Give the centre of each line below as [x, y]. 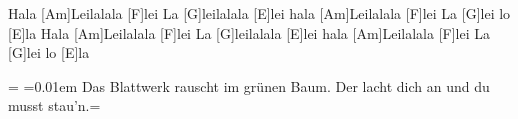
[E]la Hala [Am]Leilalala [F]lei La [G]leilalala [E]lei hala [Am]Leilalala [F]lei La [249, 32]
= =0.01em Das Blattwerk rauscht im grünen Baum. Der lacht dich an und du [249, 85]
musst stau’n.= [54, 105]
